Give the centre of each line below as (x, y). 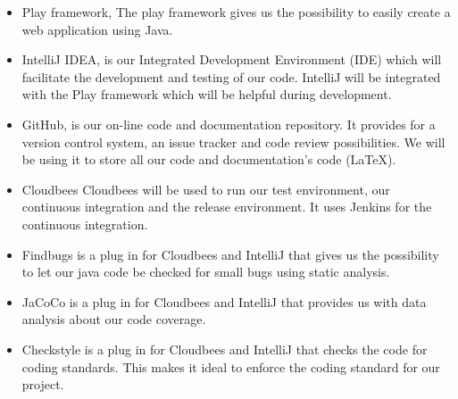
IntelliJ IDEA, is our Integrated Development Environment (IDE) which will (232, 59)
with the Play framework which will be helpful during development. (207, 94)
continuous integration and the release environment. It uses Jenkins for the (227, 207)
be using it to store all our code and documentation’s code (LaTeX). (209, 159)
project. (43, 384)
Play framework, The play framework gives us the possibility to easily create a (236, 12)
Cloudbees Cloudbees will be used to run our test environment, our (206, 189)
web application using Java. (97, 29)
